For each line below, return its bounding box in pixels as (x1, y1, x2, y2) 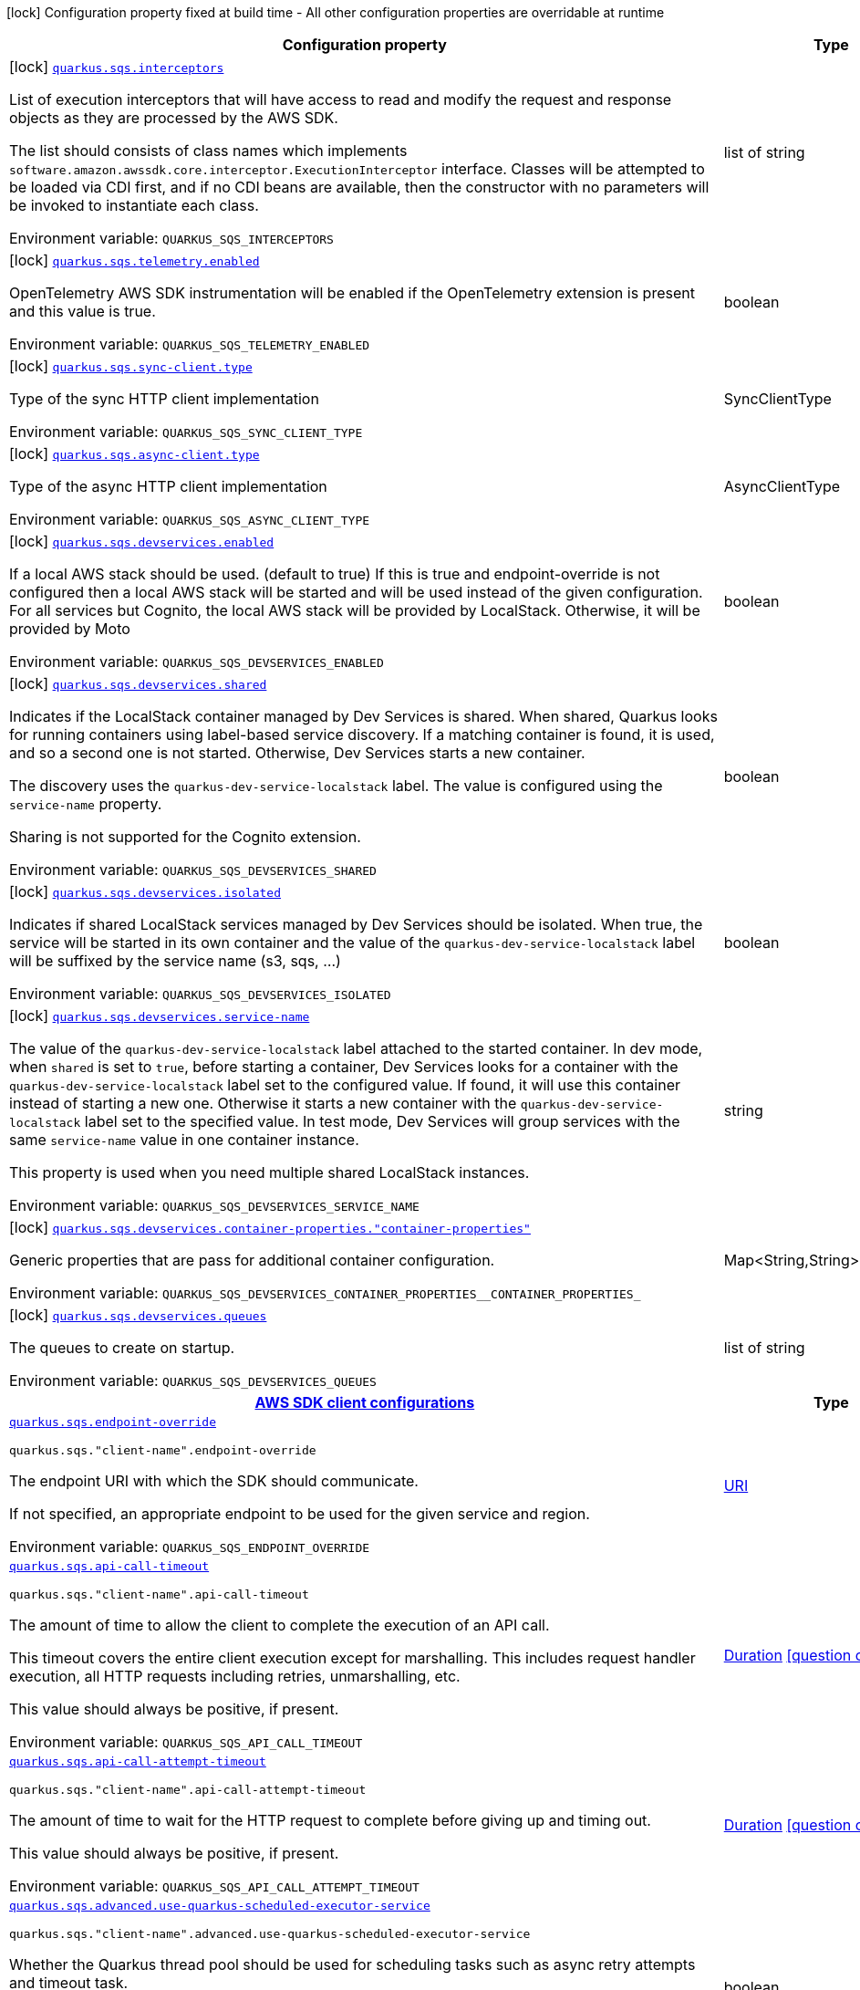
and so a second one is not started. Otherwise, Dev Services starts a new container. (9, 744, 585, 762)
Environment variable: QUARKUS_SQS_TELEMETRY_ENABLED (9, 335, 370, 353)
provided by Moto (9, 620, 130, 638)
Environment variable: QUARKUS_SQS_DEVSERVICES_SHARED (9, 860, 377, 879)
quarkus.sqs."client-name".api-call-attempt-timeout (9, 1783, 367, 1797)
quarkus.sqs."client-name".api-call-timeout (9, 1588, 309, 1601)
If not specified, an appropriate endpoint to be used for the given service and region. (9, 1505, 590, 1523)
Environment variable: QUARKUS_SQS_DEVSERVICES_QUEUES (9, 1371, 377, 1390)
